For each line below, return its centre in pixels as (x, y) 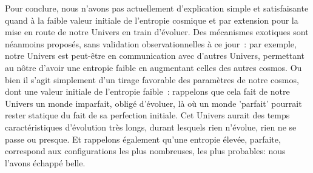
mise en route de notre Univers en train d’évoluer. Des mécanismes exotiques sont (157, 32)
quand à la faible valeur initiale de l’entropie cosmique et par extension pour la (152, 20)
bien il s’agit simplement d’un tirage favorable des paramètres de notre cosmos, (152, 79)
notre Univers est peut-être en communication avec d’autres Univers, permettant (155, 56)
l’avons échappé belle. (45, 162)
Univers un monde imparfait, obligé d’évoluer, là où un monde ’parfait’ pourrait (153, 103)
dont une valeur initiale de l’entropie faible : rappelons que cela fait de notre (147, 91)
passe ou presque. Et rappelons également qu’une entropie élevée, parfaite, (143, 139)
